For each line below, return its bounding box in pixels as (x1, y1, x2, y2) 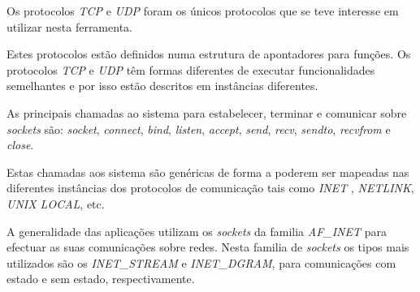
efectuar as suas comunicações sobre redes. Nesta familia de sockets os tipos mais (6, 238, 409, 255)
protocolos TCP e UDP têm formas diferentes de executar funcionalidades (6, 61, 375, 78)
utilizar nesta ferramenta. (6, 18, 132, 35)
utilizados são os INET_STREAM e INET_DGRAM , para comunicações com (6, 254, 396, 271)
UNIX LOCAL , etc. (6, 195, 105, 212)
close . (6, 136, 34, 153)
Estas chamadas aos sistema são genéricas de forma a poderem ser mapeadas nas (6, 163, 409, 180)
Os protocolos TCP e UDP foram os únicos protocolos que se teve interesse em (6, 2, 399, 19)
